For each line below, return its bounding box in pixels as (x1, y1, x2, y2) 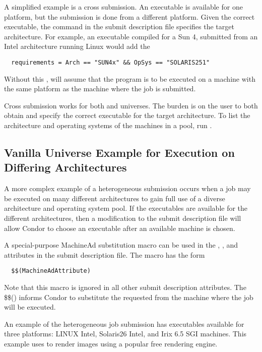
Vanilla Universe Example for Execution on (4, 144, 235, 160)
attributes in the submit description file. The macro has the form (4, 249, 205, 260)
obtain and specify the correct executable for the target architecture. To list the (4, 110, 250, 121)
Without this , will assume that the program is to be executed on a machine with (4, 73, 255, 84)
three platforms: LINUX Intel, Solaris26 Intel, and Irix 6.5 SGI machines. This (4, 328, 247, 339)
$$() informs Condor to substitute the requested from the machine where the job (4, 291, 253, 302)
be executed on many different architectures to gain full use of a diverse (4, 193, 225, 203)
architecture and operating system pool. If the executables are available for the (4, 203, 248, 213)
